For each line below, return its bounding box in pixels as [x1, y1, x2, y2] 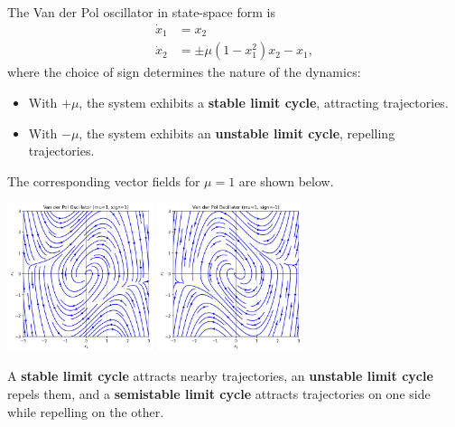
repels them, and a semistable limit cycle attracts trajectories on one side [7, 384, 431, 403]
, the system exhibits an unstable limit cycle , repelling [79, 123, 395, 142]
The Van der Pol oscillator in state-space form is [7, 3, 275, 21]
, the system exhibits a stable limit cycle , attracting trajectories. [79, 92, 449, 111]
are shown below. [238, 171, 334, 190]
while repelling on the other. [7, 402, 164, 421]
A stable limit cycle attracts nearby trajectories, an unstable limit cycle [7, 366, 433, 385]
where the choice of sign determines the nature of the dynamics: [7, 62, 361, 81]
